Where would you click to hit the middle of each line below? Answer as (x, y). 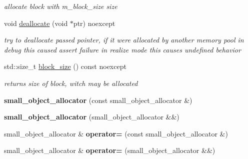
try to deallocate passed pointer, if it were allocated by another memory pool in (124, 40)
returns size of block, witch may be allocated (71, 83)
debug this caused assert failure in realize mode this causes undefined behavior (122, 49)
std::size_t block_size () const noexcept (65, 66)
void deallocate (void (36, 23)
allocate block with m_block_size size (61, 6)
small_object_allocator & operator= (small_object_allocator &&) (110, 150)
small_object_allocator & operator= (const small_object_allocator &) (116, 133)
